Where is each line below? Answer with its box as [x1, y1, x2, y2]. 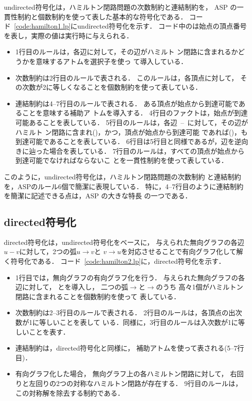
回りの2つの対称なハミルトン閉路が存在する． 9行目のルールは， [35, 378, 242, 388]
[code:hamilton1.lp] [14, 21, 71, 31]
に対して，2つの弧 [19, 246, 77, 257]
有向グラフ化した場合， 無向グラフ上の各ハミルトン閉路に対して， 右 [15, 369, 237, 379]
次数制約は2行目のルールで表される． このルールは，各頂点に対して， [15, 72, 238, 82]
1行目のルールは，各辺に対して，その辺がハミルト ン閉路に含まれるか [15, 47, 238, 57]
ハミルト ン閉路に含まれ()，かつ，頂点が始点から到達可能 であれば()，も [15, 127, 248, 137]
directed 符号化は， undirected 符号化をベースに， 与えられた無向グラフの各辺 [4, 237, 244, 247]
